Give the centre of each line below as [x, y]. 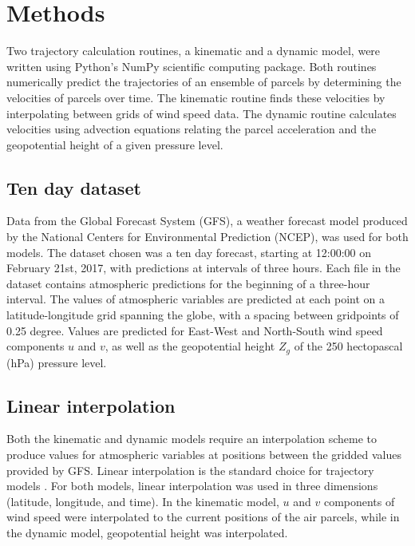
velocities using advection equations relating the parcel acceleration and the [192, 129]
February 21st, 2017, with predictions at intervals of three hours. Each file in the [204, 268]
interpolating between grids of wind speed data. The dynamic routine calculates [202, 113]
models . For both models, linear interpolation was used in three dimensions [192, 486]
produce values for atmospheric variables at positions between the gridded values [204, 455]
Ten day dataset [74, 187]
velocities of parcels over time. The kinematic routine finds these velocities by [196, 97]
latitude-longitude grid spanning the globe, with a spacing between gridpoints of [203, 315]
